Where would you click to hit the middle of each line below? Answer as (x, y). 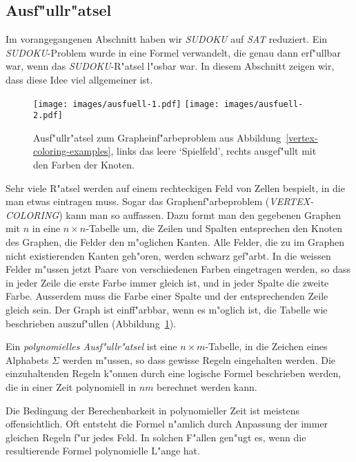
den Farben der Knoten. (84, 165)
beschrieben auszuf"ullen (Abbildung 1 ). (91, 323)
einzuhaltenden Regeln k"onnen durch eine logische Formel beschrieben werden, (174, 373)
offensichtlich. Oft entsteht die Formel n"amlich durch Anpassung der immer (167, 424)
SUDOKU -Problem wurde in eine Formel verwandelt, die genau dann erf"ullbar (173, 52)
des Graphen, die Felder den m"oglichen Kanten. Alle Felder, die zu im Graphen (175, 242)
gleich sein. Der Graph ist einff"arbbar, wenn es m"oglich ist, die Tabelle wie (167, 310)
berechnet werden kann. (207, 386)
